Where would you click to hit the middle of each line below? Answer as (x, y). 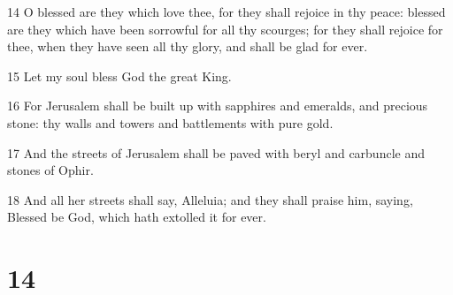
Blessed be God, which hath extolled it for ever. (137, 217)
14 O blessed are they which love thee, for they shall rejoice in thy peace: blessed (226, 11)
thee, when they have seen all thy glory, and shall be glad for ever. (188, 46)
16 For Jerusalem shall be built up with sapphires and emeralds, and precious (218, 106)
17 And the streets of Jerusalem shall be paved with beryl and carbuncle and (216, 152)
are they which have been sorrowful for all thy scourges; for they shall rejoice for (225, 29)
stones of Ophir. (50, 170)
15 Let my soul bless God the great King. (119, 76)
